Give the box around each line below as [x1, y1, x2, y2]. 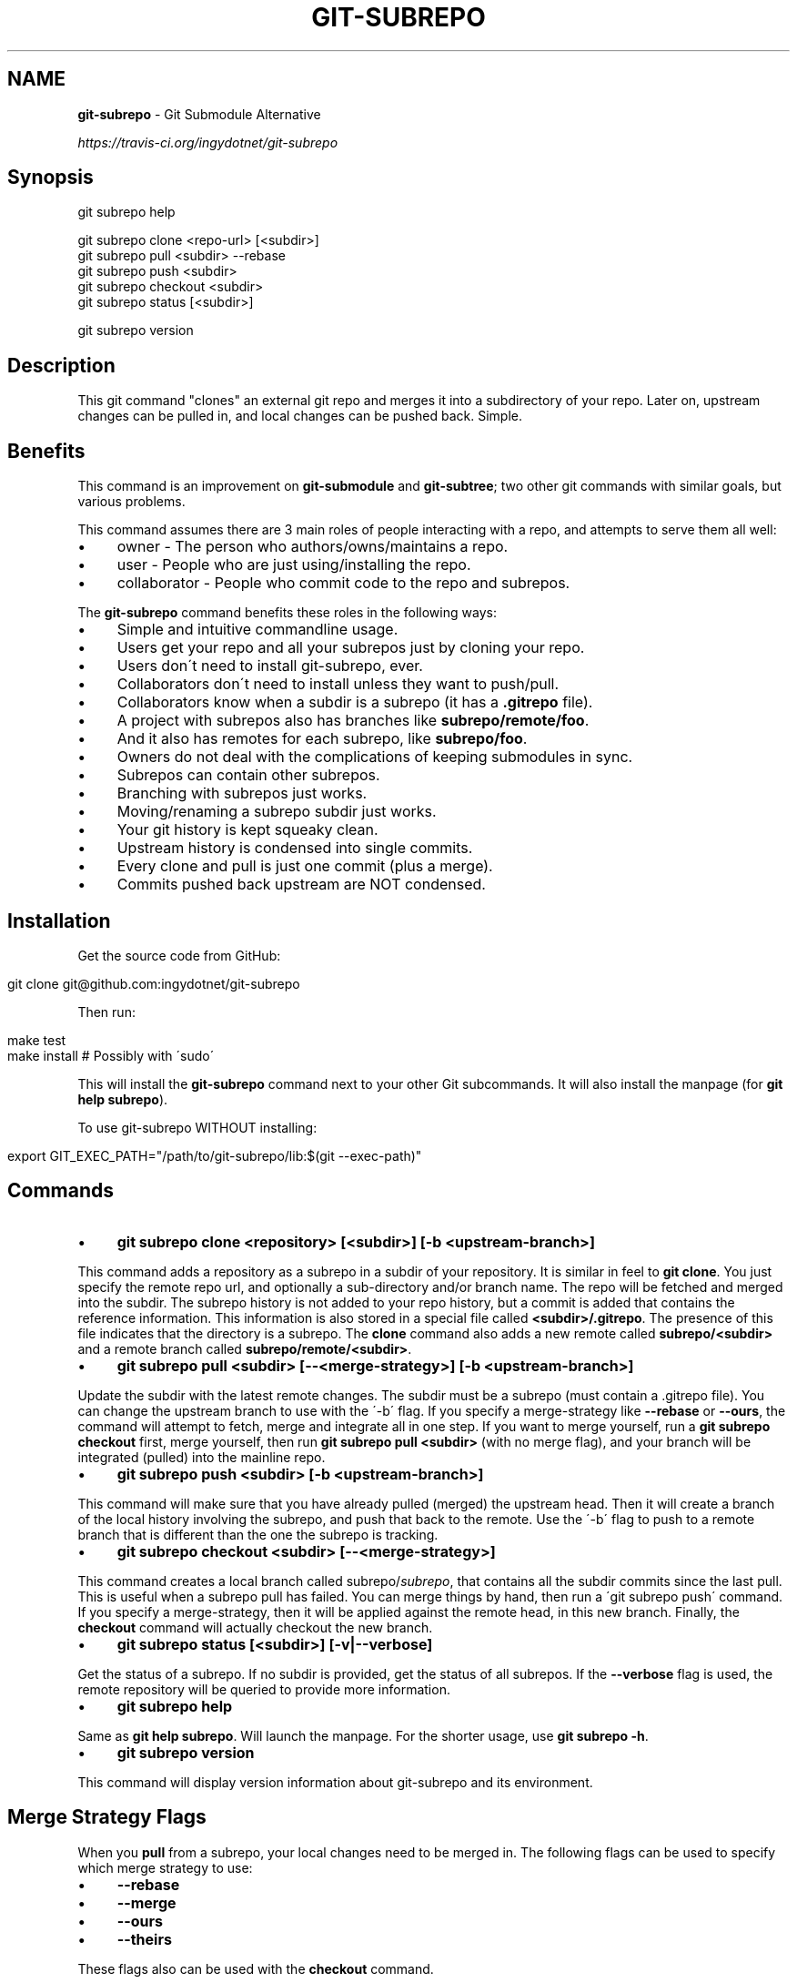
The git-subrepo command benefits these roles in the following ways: [77, 605, 497, 621]
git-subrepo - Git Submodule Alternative [77, 106, 321, 122]
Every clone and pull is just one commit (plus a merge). [116, 857, 493, 876]
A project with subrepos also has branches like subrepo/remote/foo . [116, 711, 590, 730]
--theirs [116, 1929, 172, 1948]
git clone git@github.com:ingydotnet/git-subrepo [7, 975, 300, 991]
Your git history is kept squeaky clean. [116, 820, 378, 839]
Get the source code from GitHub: [77, 947, 281, 963]
